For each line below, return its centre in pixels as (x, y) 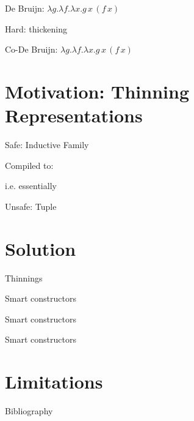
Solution (41, 248)
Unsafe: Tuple (31, 206)
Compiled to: (29, 165)
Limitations (54, 382)
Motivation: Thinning (97, 91)
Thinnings (24, 278)
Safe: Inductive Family (47, 145)
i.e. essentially (31, 186)
